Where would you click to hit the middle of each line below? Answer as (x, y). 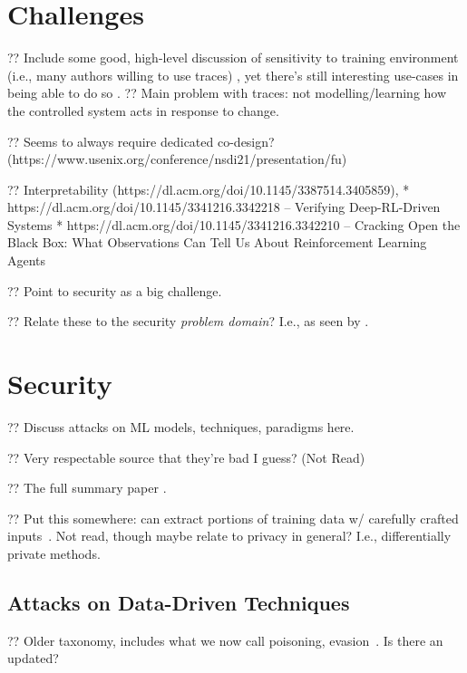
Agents (27, 260)
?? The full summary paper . (87, 488)
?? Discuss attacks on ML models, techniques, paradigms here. (181, 426)
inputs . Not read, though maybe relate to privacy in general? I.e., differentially (229, 536)
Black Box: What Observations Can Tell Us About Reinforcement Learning (217, 242)
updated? (33, 658)
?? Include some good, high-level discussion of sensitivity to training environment (233, 58)
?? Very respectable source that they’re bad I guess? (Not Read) (186, 457)
